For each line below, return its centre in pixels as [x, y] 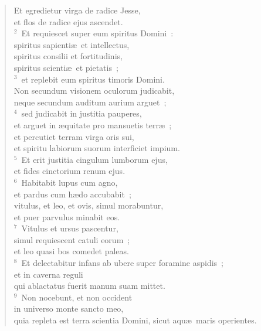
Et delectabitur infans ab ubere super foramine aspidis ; [122, 263]
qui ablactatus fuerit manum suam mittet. [89, 286]
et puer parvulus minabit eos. [67, 216]
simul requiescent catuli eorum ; [72, 239]
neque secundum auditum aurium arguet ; [90, 102]
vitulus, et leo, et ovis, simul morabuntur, [89, 205]
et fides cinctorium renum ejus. [70, 171]
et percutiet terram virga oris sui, [74, 136]
